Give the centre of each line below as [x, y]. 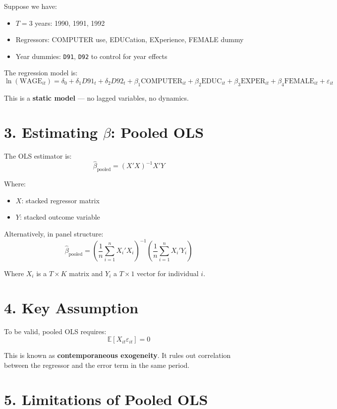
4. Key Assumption [71, 307]
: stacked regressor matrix [60, 200]
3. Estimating [51, 132]
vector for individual [168, 273]
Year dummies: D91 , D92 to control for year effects [91, 56]
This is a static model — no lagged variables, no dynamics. [96, 97]
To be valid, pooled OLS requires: [55, 331]
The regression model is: [41, 73]
